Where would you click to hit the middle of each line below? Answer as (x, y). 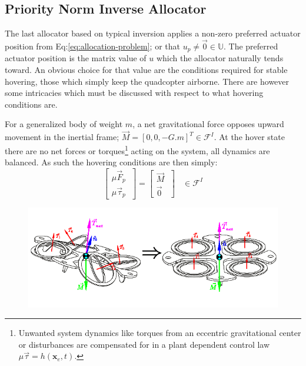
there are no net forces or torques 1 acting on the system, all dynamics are (137, 149)
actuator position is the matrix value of (76, 58)
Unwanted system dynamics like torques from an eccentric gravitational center (160, 333)
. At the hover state (249, 137)
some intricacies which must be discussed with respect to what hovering (134, 93)
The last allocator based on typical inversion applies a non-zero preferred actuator (153, 33)
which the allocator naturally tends (220, 58)
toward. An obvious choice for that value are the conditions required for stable (146, 70)
